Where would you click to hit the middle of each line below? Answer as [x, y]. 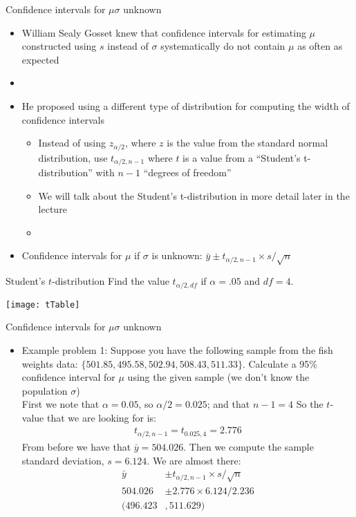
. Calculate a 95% [280, 363]
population [45, 390]
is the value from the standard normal [247, 143]
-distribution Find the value [110, 281]
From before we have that [76, 446]
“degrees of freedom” [187, 172]
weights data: [50, 363]
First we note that [60, 404]
